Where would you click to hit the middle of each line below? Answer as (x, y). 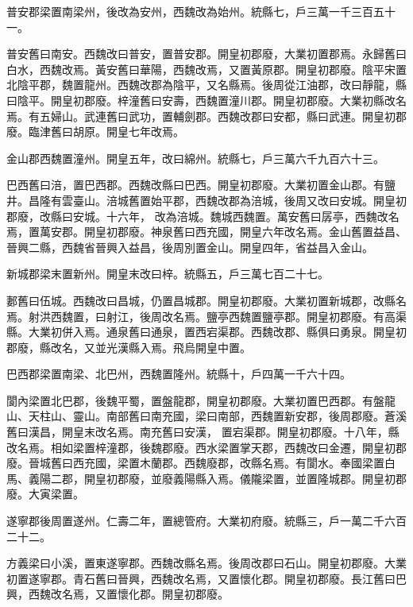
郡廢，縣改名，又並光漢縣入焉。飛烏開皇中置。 (129, 347)
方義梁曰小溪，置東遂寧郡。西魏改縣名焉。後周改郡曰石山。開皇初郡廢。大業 (206, 563)
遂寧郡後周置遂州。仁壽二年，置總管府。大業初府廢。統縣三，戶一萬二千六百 (206, 521)
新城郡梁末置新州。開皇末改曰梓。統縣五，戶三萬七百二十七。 (168, 274)
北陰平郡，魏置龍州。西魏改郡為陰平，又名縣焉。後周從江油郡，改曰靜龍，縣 (206, 85)
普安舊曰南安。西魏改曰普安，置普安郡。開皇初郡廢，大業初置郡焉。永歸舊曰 (206, 54)
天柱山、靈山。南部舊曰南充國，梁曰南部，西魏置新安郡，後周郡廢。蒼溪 (217, 416)
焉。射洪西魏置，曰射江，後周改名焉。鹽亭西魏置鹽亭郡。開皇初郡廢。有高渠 (206, 316)
